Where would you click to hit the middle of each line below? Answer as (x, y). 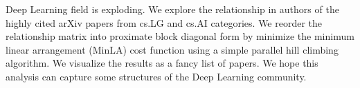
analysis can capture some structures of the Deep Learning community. (156, 76)
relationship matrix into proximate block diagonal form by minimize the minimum (180, 36)
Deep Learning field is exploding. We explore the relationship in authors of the (172, 9)
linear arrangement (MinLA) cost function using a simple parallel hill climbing (172, 49)
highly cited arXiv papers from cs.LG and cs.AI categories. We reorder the (164, 22)
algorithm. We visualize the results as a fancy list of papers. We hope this (162, 63)
